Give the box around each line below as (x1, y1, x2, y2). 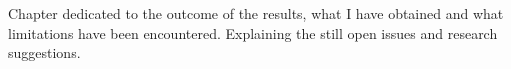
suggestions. (8, 42, 81, 63)
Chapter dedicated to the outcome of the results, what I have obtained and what (8, 3, 504, 23)
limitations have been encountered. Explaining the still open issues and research (8, 22, 498, 43)
